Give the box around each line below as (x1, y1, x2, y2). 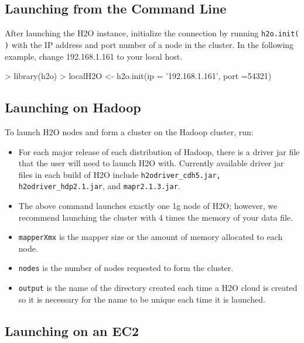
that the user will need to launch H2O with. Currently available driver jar (18, 157, 284, 169)
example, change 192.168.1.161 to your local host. (5, 50, 183, 62)
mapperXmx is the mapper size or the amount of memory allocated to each (18, 231, 283, 243)
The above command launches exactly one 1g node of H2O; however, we (18, 200, 278, 211)
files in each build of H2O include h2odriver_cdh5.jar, (18, 168, 221, 180)
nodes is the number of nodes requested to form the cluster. (18, 262, 234, 274)
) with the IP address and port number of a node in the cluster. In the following (5, 38, 294, 50)
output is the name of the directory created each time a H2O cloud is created (18, 282, 298, 294)
